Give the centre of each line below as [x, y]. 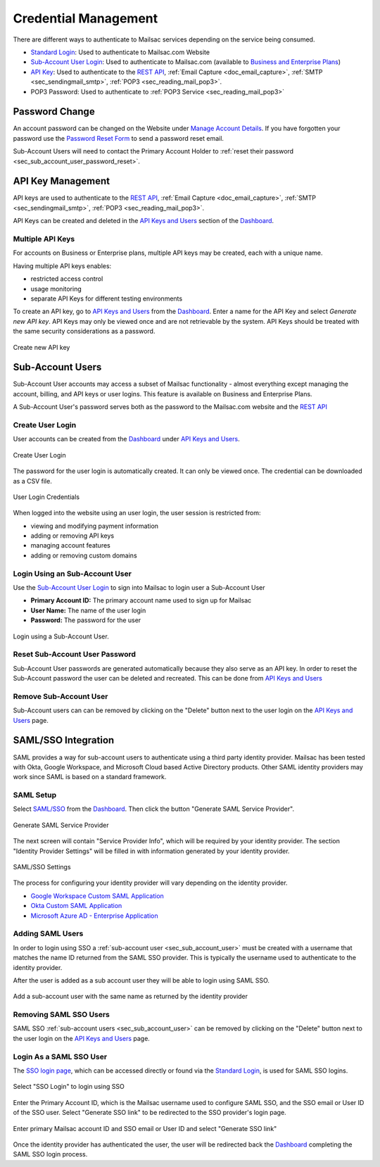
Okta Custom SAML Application [76, 906]
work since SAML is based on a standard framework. [90, 777]
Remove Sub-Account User [61, 696]
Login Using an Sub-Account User [72, 574]
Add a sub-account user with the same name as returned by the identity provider [131, 997]
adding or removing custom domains [84, 555]
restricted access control [67, 279]
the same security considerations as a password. [84, 332]
